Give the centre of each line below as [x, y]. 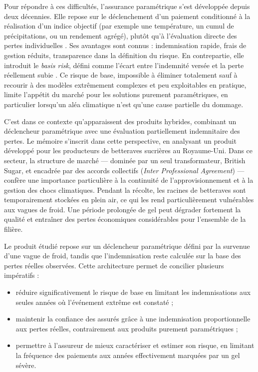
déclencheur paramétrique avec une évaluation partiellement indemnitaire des [122, 131]
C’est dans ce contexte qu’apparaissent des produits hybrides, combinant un [120, 121]
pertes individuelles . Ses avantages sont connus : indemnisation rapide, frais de [125, 45]
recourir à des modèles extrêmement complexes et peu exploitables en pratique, [125, 84]
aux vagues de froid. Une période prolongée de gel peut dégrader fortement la [123, 209]
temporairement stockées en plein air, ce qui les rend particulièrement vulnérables [129, 200]
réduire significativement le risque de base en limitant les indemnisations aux [133, 292]
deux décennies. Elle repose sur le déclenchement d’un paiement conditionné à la [127, 16]
